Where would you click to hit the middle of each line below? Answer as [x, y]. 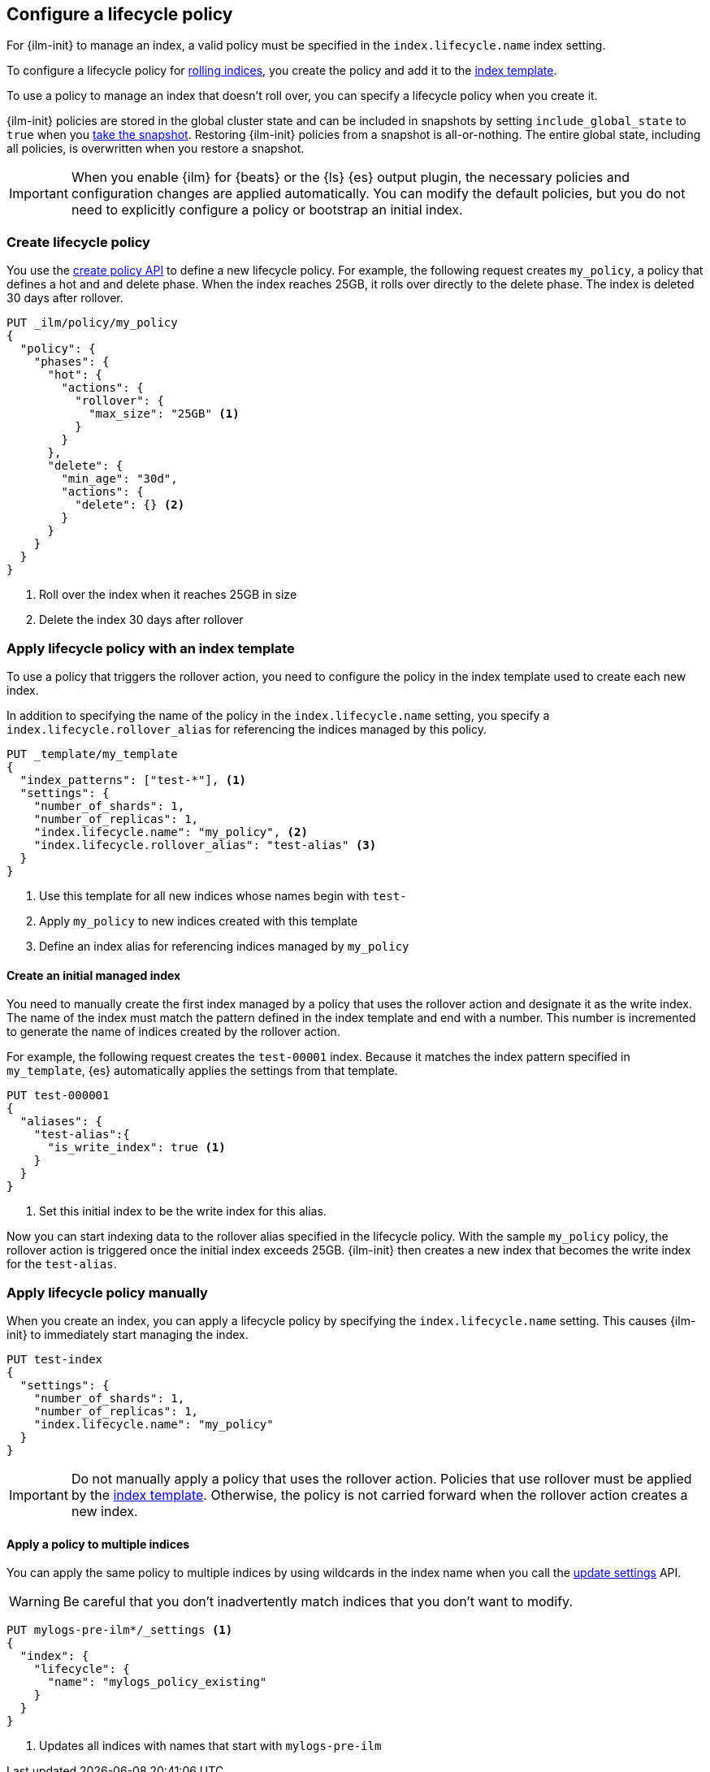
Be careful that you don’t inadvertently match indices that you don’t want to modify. [318, 1602]
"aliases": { [61, 1122]
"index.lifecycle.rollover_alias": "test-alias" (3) [205, 845]
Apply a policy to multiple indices [98, 1544]
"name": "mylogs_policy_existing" [157, 1682]
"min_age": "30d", [119, 479]
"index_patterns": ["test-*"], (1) [133, 780]
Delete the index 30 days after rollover [141, 620]
